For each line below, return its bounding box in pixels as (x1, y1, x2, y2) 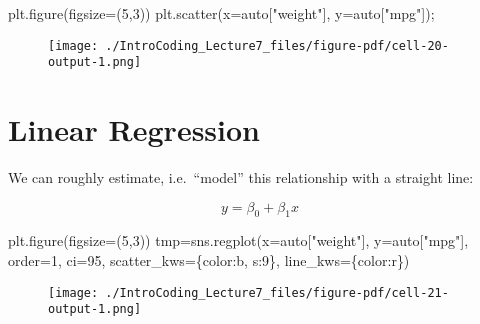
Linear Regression (8, 109, 261, 150)
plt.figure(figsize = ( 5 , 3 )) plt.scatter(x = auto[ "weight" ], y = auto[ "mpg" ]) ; (8, 3, 435, 23)
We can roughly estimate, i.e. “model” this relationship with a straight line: (8, 167, 474, 188)
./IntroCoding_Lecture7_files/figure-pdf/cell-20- (105, 38, 449, 53)
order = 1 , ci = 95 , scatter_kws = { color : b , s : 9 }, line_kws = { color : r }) (8, 250, 410, 271)
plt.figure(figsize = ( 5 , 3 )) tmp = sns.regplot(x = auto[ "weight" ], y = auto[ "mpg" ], (8, 230, 469, 251)
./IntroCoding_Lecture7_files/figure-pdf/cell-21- (105, 285, 449, 300)
